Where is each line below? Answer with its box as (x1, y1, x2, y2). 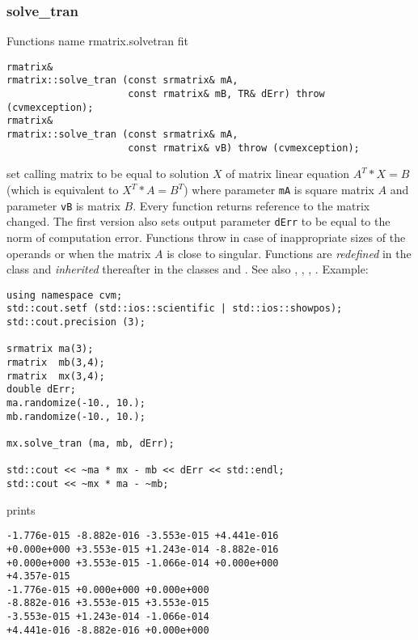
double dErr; (6, 384, 76, 396)
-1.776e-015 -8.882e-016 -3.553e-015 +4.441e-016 (6, 530, 279, 542)
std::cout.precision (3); (6, 316, 146, 328)
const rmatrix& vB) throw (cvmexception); (128, 142, 360, 154)
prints (6, 501, 36, 518)
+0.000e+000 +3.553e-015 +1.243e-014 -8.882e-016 (6, 543, 279, 555)
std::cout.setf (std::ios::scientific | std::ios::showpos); (6, 303, 343, 315)
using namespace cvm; (6, 289, 123, 301)
